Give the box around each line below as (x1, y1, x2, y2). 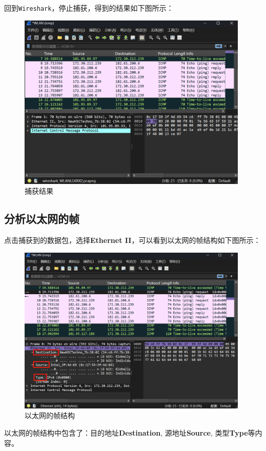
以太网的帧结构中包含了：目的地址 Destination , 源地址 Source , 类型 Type (4, 427, 248, 438)
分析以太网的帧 (4, 211, 79, 227)
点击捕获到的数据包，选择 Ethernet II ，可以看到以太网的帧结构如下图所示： (4, 235, 261, 245)
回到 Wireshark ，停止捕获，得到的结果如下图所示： (4, 3, 174, 13)
